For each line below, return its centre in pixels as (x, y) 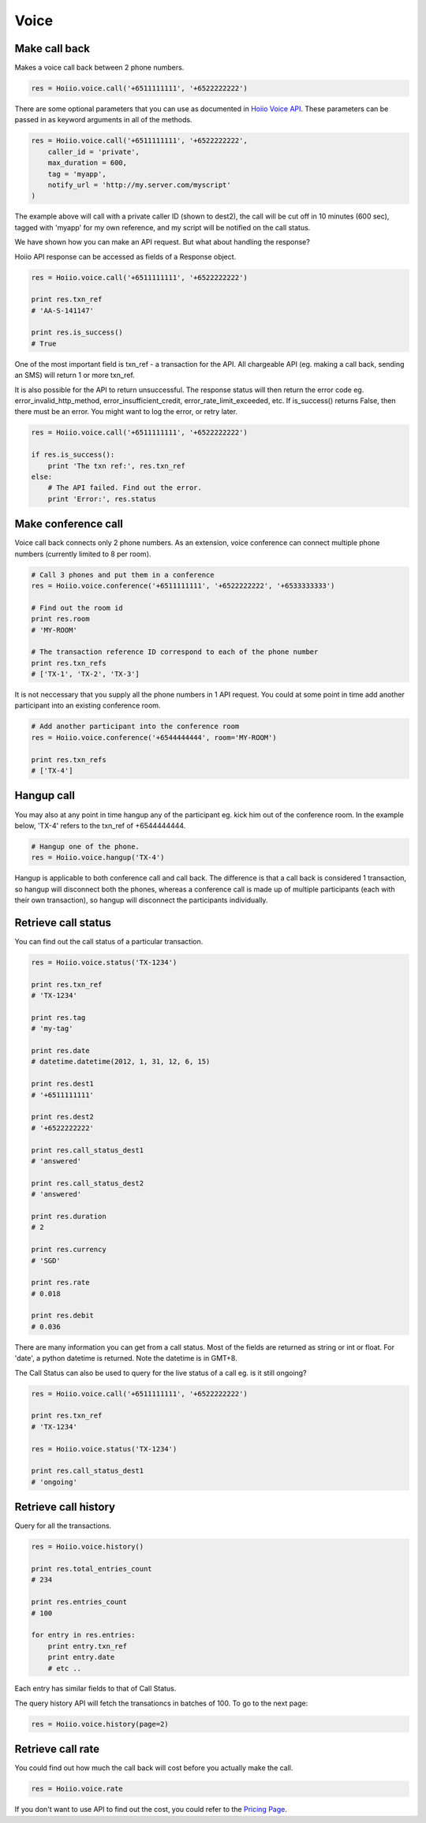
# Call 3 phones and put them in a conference (123, 575)
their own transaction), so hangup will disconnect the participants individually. (141, 900)
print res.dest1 (63, 1084)
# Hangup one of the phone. (85, 846)
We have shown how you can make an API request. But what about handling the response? (163, 242)
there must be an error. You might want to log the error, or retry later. (126, 412)
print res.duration (69, 1216)
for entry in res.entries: (83, 1635)
